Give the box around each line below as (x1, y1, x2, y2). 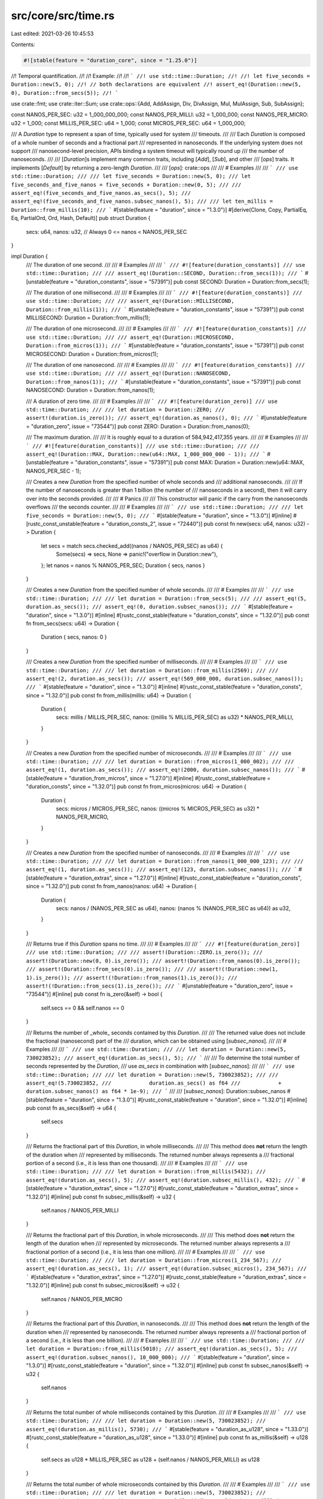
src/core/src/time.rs (11, 9, 115, 22)
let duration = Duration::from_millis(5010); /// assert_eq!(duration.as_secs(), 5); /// (26, 1346, 297, 1352)
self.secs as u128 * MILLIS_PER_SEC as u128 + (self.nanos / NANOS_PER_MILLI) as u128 (41, 1456, 260, 1463)
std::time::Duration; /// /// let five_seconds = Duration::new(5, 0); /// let (11, 173, 251, 180)
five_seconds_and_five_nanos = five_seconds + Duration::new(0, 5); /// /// (11, 181, 242, 188)
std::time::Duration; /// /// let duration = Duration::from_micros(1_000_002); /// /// (26, 758, 294, 765)
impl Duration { (11, 252, 48, 260)
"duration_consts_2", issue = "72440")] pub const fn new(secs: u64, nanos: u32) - (105, 520, 309, 528)
